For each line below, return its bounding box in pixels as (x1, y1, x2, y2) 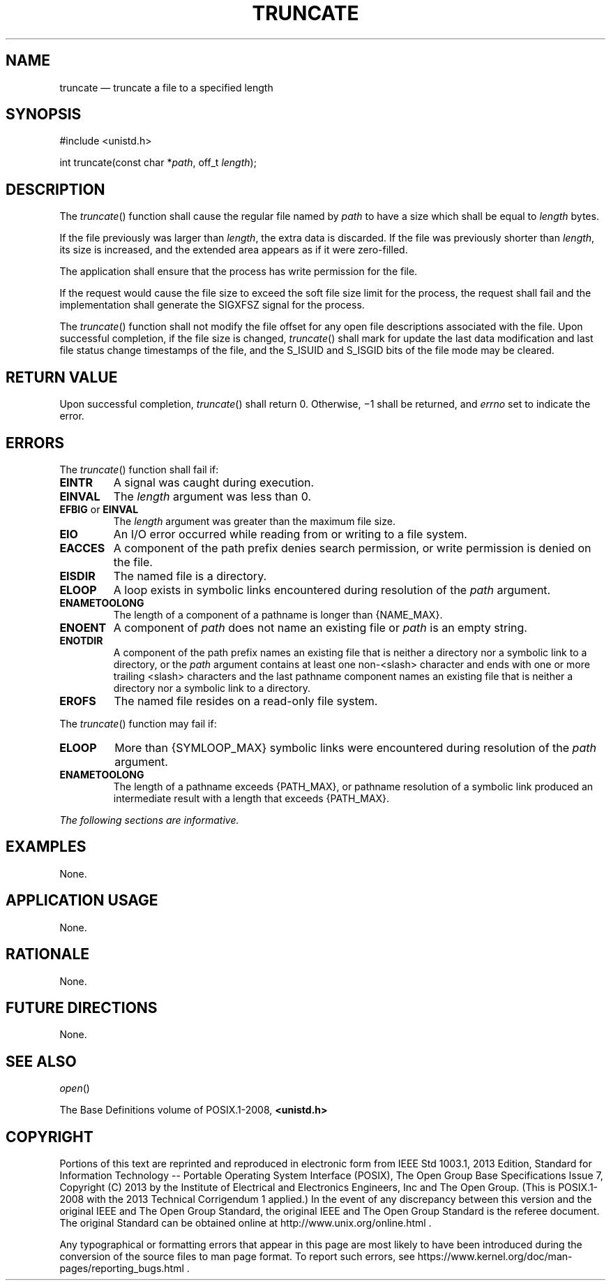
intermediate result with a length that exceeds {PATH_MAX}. (113, 792, 390, 804)
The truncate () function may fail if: (59, 717, 217, 730)
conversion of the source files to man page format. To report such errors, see (59, 1250, 415, 1263)
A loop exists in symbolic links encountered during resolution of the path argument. (113, 582, 551, 597)
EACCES (59, 540, 105, 555)
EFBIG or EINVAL (59, 503, 139, 515)
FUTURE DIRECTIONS (6, 998, 158, 1017)
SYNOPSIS (6, 105, 82, 124)
